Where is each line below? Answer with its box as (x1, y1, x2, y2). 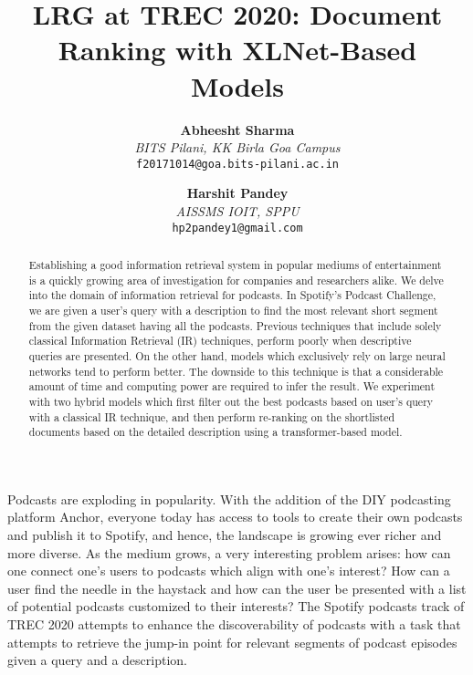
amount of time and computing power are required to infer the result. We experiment (28, 379, 436, 394)
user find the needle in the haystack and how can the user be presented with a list (7, 578, 467, 597)
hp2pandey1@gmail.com (172, 221, 303, 234)
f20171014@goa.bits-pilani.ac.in (136, 157, 339, 171)
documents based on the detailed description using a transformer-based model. (28, 424, 403, 440)
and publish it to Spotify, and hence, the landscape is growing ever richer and (7, 525, 442, 545)
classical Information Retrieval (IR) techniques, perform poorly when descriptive (28, 333, 412, 348)
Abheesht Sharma (180, 119, 295, 139)
